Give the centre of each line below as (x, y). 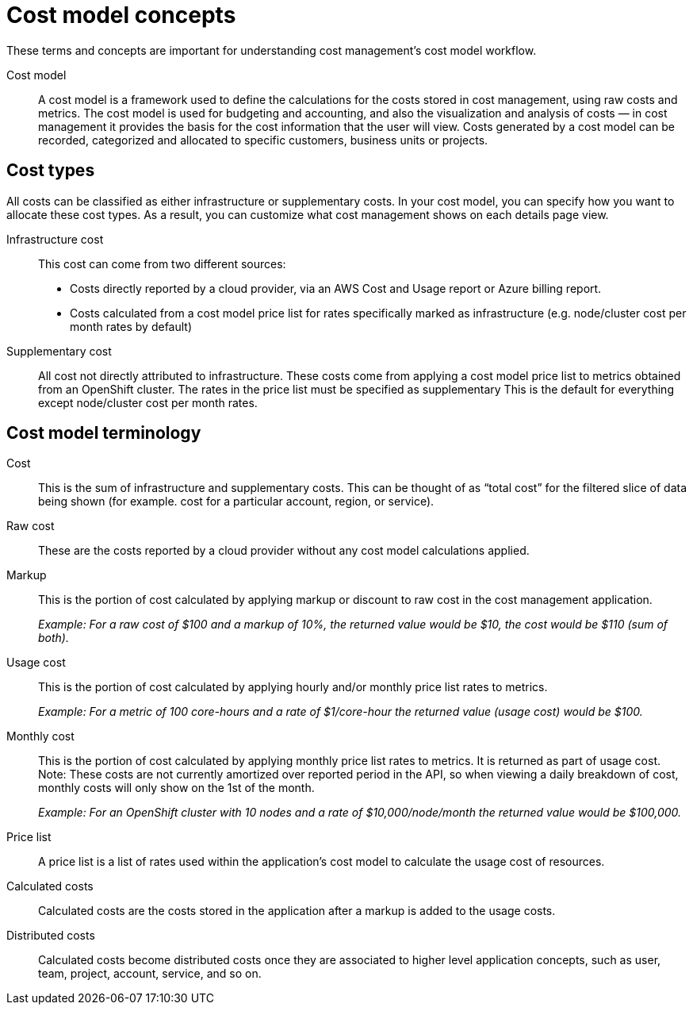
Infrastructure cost (55, 239)
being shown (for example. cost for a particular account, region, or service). (236, 502)
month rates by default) (131, 326)
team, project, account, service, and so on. (150, 974)
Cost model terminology (104, 433)
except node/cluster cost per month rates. (148, 402)
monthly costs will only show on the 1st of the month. (176, 788)
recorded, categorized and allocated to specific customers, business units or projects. (263, 140)
